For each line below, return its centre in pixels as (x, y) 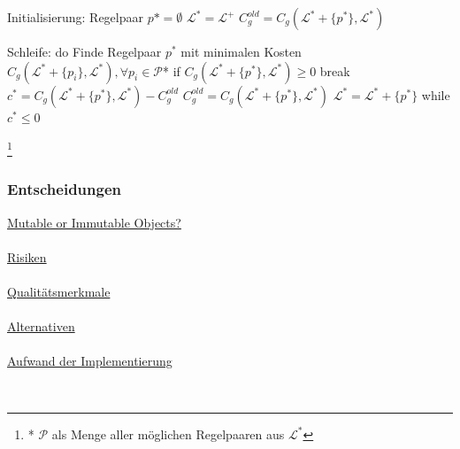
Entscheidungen (65, 189)
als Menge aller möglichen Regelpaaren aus (168, 434)
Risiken (27, 256)
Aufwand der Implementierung (90, 361)
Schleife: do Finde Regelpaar (84, 51)
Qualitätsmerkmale (59, 292)
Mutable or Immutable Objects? (94, 222)
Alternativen (41, 326)
